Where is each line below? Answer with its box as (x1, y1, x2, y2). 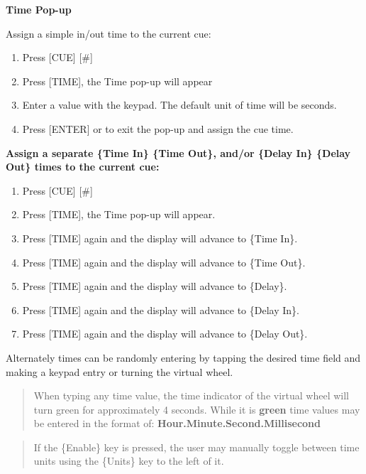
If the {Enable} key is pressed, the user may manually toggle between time (33, 439, 360, 454)
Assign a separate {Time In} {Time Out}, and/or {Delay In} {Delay (6, 145, 351, 160)
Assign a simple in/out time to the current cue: (6, 26, 211, 41)
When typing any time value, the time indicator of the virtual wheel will (33, 388, 350, 403)
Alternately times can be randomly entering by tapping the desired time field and (6, 350, 361, 365)
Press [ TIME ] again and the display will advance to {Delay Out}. (22, 326, 308, 341)
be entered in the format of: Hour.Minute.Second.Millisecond (33, 416, 321, 431)
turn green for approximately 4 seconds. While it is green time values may (33, 402, 360, 416)
